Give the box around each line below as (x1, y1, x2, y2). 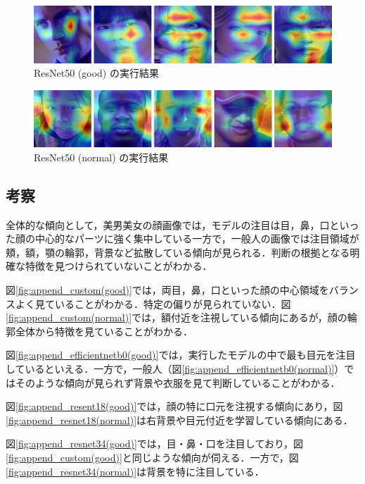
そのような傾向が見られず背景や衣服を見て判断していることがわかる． (15, 375, 340, 390)
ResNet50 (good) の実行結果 (34, 66, 159, 80)
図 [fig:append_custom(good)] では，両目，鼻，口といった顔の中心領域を (6, 283, 329, 297)
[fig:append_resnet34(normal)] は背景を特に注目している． (6, 464, 264, 478)
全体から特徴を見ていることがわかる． (15, 323, 193, 338)
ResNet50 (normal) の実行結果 (34, 149, 169, 164)
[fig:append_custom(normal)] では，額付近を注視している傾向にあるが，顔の (6, 310, 347, 325)
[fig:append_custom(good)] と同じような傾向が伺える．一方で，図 (6, 450, 299, 465)
